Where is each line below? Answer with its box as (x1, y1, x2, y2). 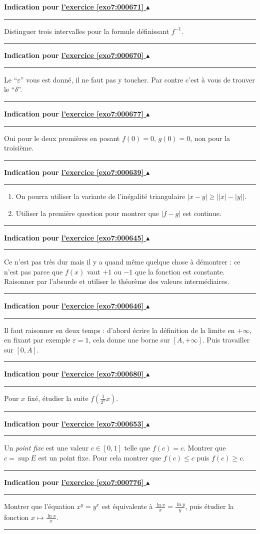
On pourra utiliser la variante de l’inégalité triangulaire (15, 191, 185, 201)
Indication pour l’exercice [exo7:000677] (4, 108, 143, 118)
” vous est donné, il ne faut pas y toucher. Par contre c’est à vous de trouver (20, 74, 255, 84)
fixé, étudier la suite (27, 392, 88, 403)
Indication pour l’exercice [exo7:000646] (4, 300, 143, 310)
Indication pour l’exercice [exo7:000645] (4, 232, 143, 242)
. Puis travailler (202, 334, 250, 345)
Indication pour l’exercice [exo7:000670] (4, 50, 143, 60)
